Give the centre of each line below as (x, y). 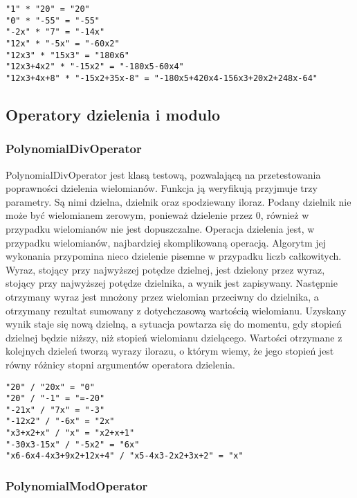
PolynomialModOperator (77, 486)
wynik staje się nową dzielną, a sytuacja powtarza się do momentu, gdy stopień (174, 324)
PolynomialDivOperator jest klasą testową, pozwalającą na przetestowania (163, 174)
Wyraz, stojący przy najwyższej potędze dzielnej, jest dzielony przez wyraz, (165, 269)
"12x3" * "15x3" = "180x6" (67, 55)
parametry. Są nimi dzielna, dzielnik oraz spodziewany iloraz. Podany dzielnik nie (178, 201)
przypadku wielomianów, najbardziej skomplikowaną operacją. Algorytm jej (166, 242)
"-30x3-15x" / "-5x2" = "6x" (73, 444)
